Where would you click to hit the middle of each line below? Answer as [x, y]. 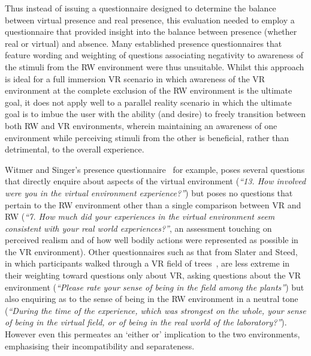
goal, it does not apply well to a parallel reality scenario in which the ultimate [148, 102]
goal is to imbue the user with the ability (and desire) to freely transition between [155, 114]
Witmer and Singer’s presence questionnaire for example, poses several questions [155, 169]
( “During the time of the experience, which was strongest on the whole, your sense [155, 310]
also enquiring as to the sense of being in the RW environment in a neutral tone [152, 299]
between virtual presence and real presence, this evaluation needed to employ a [150, 20]
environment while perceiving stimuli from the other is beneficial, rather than [147, 137]
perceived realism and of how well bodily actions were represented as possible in [152, 240]
